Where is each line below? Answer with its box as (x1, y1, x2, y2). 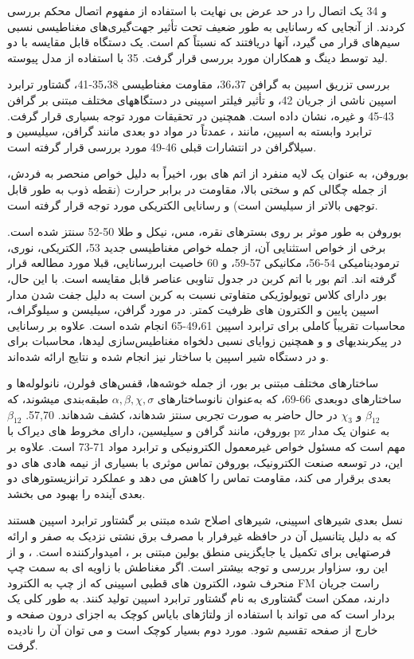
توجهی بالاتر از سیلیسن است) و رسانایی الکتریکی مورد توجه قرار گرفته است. (7, 196, 378, 213)
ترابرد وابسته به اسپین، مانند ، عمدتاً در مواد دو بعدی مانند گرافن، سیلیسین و (7, 123, 372, 139)
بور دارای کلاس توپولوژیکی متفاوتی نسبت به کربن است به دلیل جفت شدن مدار (7, 285, 387, 302)
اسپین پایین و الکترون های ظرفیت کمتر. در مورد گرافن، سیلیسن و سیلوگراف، (7, 301, 379, 318)
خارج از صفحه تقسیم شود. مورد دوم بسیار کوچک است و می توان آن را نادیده (7, 621, 378, 637)
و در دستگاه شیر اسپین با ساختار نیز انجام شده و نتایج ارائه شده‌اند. (7, 347, 329, 364)
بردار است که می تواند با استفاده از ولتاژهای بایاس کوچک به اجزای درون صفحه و (7, 605, 396, 622)
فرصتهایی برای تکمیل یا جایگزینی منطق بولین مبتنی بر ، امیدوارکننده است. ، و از (7, 543, 391, 559)
